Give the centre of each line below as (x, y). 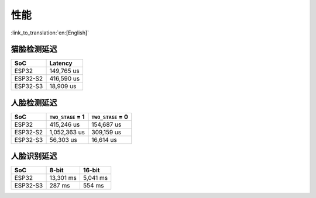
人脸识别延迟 (34, 156)
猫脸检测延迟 (34, 49)
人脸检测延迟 (34, 103)
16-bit (91, 171)
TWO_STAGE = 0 (110, 117)
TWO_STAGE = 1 (67, 117)
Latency (61, 63)
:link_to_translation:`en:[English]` (50, 33)
